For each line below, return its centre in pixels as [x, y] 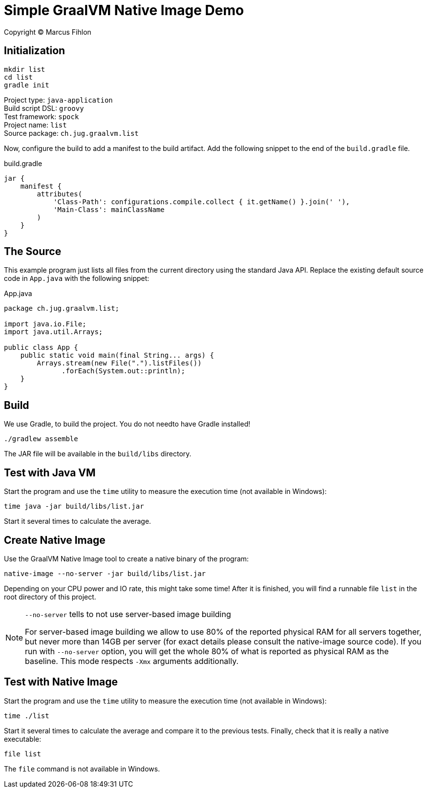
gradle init [27, 85]
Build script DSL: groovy [44, 108]
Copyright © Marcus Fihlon [48, 32]
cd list [19, 77]
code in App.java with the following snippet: [77, 278]
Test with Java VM [50, 472]
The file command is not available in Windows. [82, 769]
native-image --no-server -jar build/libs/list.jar [105, 573]
